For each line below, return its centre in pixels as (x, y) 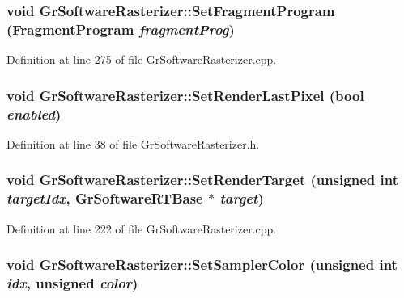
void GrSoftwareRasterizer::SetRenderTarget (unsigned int (203, 180)
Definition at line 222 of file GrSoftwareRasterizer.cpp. (142, 228)
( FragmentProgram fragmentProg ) (121, 29)
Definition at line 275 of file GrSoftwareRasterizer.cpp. (142, 59)
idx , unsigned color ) (72, 283)
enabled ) (34, 113)
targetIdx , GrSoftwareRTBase (105, 198)
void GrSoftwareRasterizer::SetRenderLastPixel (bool (185, 95)
